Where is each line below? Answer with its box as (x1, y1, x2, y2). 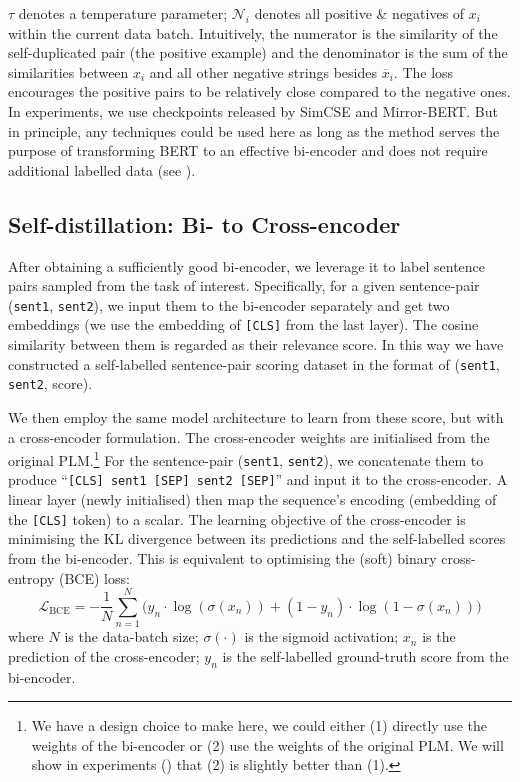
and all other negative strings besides (149, 61, 377, 82)
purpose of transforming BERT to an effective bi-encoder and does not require (8, 140, 488, 161)
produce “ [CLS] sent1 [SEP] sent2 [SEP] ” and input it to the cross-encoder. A (8, 469, 508, 490)
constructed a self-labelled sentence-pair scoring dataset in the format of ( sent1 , (8, 353, 500, 374)
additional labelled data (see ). (8, 159, 196, 180)
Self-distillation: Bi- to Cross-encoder (8, 208, 401, 239)
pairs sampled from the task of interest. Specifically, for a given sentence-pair (8, 275, 480, 296)
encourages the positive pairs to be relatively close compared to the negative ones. (8, 81, 511, 102)
